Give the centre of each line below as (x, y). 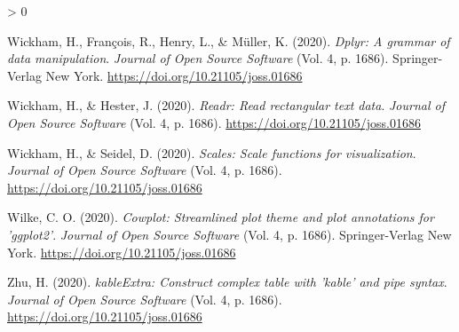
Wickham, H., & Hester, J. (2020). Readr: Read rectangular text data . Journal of (226, 105)
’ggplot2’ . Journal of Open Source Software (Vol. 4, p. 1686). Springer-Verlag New (229, 234)
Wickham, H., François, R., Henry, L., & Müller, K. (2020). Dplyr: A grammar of (229, 40)
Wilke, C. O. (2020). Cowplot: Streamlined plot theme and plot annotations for (221, 217)
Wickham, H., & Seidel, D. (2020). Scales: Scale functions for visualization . (212, 152)
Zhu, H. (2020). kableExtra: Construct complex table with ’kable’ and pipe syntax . (227, 282)
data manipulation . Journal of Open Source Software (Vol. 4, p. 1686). (198, 58)
